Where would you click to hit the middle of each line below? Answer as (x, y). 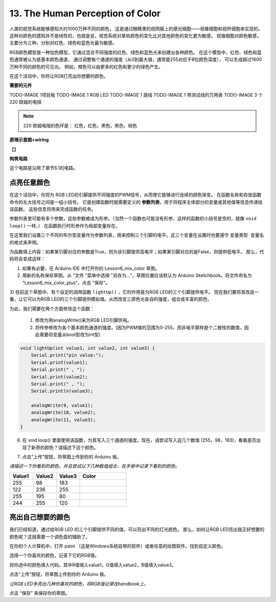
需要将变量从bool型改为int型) (70, 334)
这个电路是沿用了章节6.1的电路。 (43, 168)
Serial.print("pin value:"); (67, 355)
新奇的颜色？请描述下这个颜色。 (65, 447)
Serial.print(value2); (59, 377)
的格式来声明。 (25, 242)
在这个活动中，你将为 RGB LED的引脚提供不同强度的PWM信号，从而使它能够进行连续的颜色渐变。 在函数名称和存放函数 (135, 195)
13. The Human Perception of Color (85, 13)
